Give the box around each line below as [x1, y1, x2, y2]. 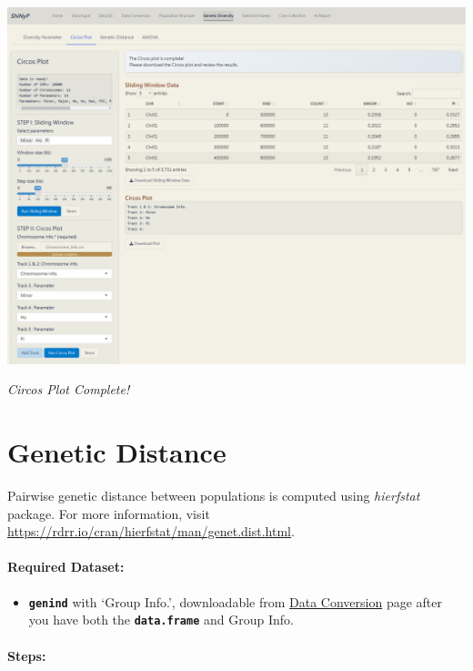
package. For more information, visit [7, 503, 210, 523]
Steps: [7, 646, 46, 665]
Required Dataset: [7, 557, 125, 576]
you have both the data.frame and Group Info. [28, 610, 294, 629]
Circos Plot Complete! [7, 380, 130, 399]
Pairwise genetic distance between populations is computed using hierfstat [7, 486, 420, 505]
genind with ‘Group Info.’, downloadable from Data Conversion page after [28, 592, 442, 611]
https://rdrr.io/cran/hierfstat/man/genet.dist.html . [7, 522, 295, 541]
